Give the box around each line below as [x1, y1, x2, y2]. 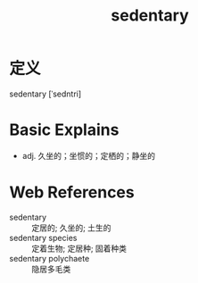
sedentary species [9, 232, 78, 243]
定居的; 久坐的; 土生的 [31, 222, 111, 233]
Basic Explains [9, 120, 120, 140]
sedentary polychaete [9, 253, 90, 263]
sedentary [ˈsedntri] [9, 88, 82, 99]
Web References [9, 182, 136, 203]
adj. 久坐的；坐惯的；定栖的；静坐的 [21, 150, 156, 161]
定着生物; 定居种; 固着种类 [31, 243, 128, 254]
